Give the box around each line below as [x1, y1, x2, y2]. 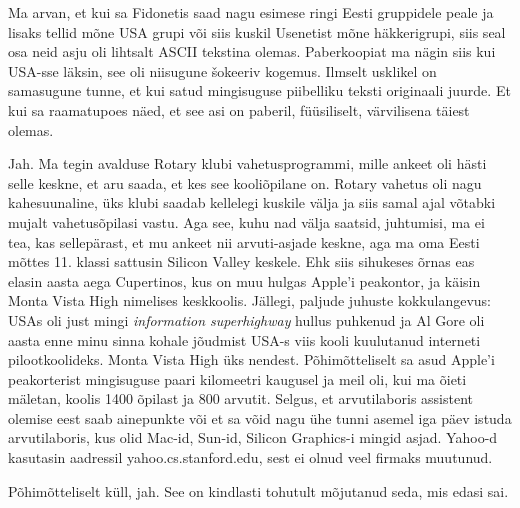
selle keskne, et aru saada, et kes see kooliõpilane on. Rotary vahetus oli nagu [8, 172, 482, 193]
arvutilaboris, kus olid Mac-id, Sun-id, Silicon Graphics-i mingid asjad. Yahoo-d [8, 427, 498, 448]
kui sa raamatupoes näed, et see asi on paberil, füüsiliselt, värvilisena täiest [8, 99, 470, 120]
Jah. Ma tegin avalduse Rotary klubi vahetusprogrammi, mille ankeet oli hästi [8, 153, 487, 174]
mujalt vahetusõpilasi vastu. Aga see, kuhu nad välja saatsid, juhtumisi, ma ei [8, 211, 485, 232]
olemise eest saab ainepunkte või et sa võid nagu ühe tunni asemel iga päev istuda [8, 407, 512, 428]
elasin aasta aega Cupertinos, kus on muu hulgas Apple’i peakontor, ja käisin [8, 270, 481, 291]
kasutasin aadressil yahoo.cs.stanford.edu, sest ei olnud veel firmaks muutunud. [8, 447, 493, 468]
